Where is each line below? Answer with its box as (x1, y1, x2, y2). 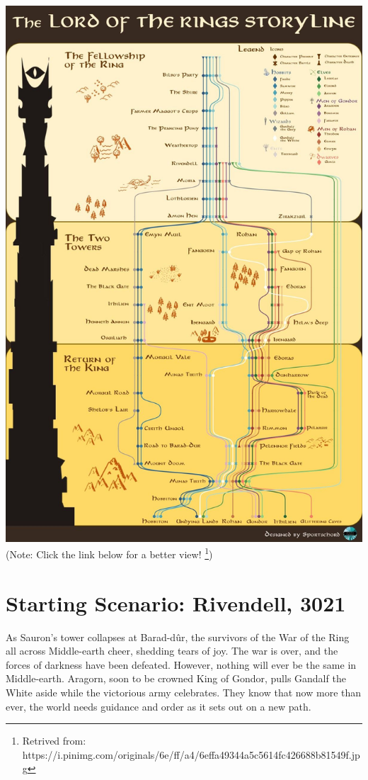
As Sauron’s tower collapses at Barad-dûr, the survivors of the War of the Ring (6, 629, 350, 644)
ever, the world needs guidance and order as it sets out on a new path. (6, 699, 311, 713)
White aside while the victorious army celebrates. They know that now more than (6, 685, 362, 700)
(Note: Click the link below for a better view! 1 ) (6, 545, 213, 561)
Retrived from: (22, 733, 86, 748)
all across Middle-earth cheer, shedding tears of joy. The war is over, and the (6, 643, 338, 658)
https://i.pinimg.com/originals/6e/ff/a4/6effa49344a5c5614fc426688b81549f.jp (22, 747, 360, 762)
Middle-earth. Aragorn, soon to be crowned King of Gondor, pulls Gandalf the (6, 671, 346, 686)
